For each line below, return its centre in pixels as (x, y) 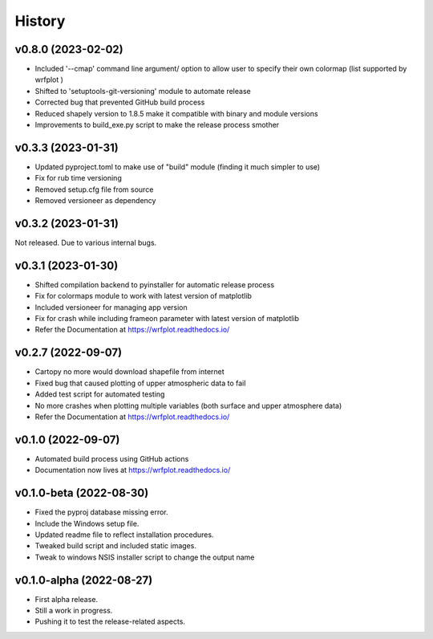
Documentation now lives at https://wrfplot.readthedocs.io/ (133, 470)
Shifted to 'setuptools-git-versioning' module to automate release (143, 91)
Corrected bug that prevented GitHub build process (120, 102)
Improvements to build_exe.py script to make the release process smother (157, 125)
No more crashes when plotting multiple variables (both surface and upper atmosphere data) (188, 405)
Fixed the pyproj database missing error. (101, 512)
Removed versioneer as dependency (95, 201)
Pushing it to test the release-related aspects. (110, 621)
